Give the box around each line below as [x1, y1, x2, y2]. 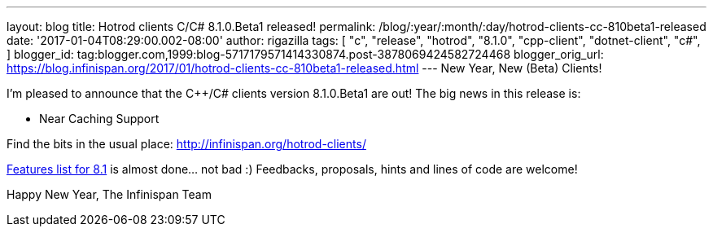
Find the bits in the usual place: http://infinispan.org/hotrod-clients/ [7, 137, 366, 151]
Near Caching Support [39, 112, 160, 125]
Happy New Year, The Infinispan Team [7, 187, 212, 201]
